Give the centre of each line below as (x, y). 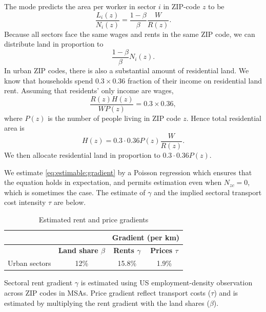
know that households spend (49, 80)
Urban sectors (29, 263)
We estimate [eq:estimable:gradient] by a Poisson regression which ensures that (128, 172)
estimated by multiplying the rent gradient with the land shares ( (107, 303)
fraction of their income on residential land (195, 80)
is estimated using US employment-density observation (167, 283)
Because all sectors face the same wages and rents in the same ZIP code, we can (130, 34)
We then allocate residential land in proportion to (82, 155)
